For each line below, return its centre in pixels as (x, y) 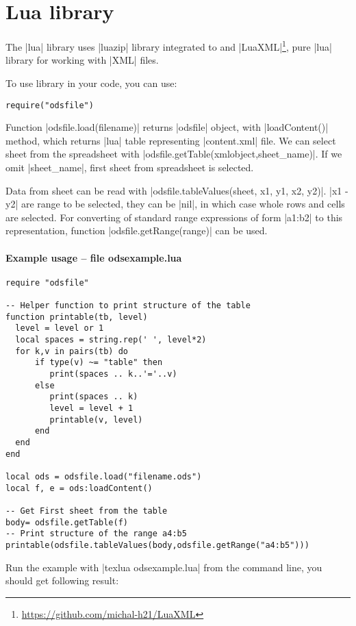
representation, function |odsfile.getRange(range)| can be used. (137, 230)
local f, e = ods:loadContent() (79, 488)
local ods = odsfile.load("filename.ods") (104, 476)
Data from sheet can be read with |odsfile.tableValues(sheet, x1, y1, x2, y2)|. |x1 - (177, 190)
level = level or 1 (60, 328)
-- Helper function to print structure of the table (128, 306)
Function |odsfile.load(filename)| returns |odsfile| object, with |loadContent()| (167, 127)
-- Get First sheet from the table (87, 511)
